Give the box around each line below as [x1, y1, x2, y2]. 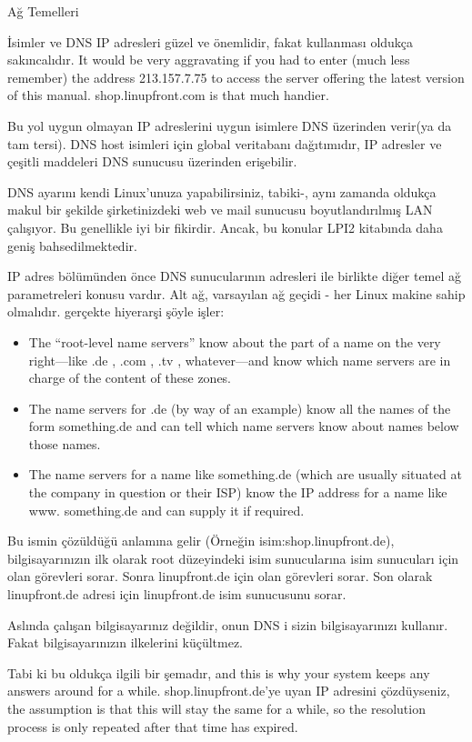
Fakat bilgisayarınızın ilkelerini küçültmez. [7, 633, 243, 652]
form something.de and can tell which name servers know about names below [28, 416, 459, 436]
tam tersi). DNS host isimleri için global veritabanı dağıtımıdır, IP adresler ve [7, 134, 442, 153]
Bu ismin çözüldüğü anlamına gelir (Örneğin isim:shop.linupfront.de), [7, 531, 395, 550]
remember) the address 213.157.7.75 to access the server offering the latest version [7, 67, 465, 86]
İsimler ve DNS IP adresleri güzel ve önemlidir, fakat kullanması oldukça [7, 32, 414, 51]
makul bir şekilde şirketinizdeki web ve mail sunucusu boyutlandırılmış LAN [7, 200, 433, 219]
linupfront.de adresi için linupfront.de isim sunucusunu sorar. [7, 585, 346, 604]
